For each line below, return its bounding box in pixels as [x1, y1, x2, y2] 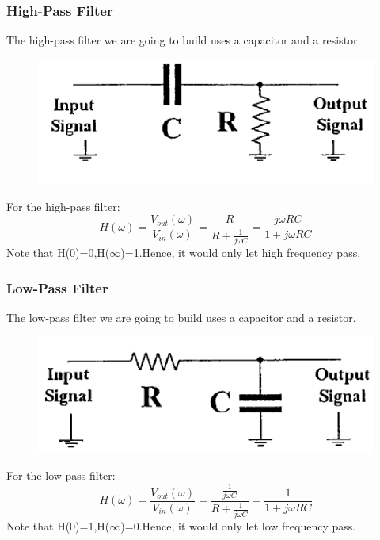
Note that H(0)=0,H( [6, 244, 110, 261]
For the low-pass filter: [6, 467, 116, 484]
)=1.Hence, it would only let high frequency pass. [120, 244, 361, 261]
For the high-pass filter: [6, 197, 120, 214]
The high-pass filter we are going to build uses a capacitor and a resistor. [6, 32, 361, 48]
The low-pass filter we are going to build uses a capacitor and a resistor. [6, 308, 356, 325]
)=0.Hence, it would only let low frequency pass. [120, 517, 356, 534]
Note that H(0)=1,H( [6, 517, 110, 534]
